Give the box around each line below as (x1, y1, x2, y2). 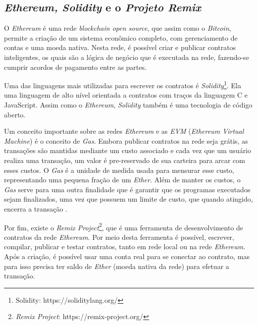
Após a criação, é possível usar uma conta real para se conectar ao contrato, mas (4, 251, 250, 261)
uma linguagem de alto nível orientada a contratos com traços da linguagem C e (4, 90, 248, 100)
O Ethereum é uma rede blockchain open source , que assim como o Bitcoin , (4, 23, 231, 33)
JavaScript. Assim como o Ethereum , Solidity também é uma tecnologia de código (4, 100, 253, 110)
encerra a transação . (4, 203, 67, 214)
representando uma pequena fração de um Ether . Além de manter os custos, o (4, 174, 241, 185)
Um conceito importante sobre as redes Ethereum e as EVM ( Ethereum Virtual (4, 126, 244, 136)
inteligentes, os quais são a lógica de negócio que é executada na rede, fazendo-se (4, 52, 249, 62)
